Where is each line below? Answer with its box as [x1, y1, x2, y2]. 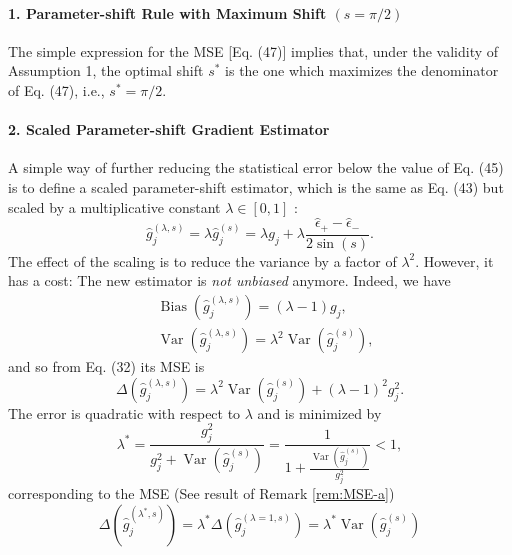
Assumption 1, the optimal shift [8, 60, 204, 81]
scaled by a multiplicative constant [8, 196, 221, 217]
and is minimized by [257, 402, 382, 423]
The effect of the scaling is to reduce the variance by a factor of [8, 250, 397, 271]
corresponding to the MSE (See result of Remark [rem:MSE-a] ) [8, 483, 395, 504]
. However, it [415, 250, 494, 271]
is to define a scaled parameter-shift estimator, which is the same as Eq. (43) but [8, 176, 504, 197]
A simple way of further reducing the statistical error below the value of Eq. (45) [8, 157, 504, 178]
